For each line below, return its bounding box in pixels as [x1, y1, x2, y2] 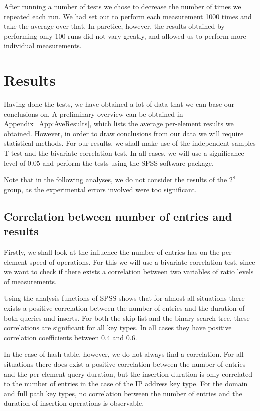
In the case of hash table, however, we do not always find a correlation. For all [4, 349, 244, 359]
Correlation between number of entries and [4, 208, 232, 224]
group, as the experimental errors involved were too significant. [4, 184, 197, 194]
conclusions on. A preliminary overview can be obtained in [4, 108, 183, 119]
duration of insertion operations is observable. [4, 398, 144, 408]
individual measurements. [4, 40, 82, 51]
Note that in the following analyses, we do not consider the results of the [4, 174, 227, 185]
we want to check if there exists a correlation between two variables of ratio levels [4, 266, 254, 277]
